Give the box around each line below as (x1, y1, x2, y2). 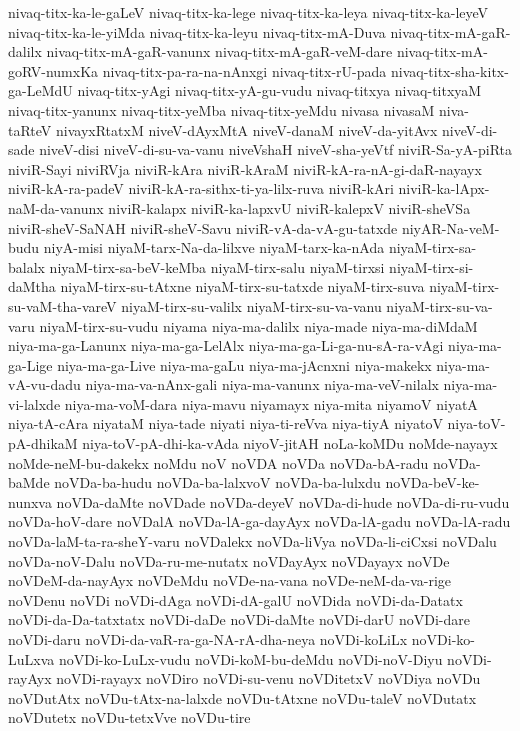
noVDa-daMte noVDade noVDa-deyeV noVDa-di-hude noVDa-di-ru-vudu (56, 491, 510, 512)
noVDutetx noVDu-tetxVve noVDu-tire (8, 707, 251, 728)
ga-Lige (8, 354, 53, 375)
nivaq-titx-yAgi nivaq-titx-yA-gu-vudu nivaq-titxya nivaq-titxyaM (77, 80, 482, 101)
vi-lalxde (8, 393, 61, 414)
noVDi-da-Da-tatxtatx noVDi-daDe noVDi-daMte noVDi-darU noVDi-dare (8, 609, 470, 630)
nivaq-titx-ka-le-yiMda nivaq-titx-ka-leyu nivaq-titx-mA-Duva (8, 21, 386, 42)
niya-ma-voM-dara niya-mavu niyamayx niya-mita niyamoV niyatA (64, 393, 478, 414)
